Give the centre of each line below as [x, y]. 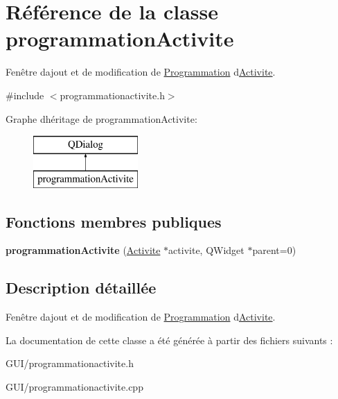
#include [25, 95]
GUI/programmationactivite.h [70, 363]
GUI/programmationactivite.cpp [74, 387]
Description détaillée [81, 288]
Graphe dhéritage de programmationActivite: [101, 118]
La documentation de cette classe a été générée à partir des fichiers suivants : [169, 340]
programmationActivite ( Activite [83, 250]
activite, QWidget [206, 250]
